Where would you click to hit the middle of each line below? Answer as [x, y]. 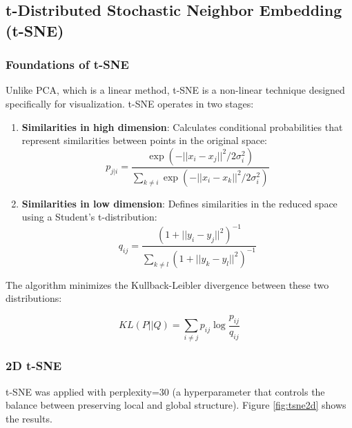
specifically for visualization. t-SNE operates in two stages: [130, 103]
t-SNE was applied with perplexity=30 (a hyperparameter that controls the [165, 391]
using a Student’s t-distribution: [89, 217]
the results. [29, 418]
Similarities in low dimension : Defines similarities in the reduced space [179, 203]
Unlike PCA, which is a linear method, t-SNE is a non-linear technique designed [175, 90]
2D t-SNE [34, 366]
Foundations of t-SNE [67, 64]
